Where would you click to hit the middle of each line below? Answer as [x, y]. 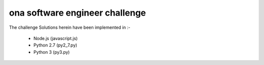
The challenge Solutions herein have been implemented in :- [70, 27]
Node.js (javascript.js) [55, 38]
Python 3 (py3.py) [52, 52]
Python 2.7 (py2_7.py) [55, 45]
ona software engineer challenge [77, 13]
